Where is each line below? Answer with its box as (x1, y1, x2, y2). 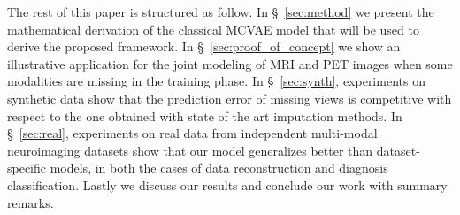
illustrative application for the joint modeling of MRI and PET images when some (7, 54, 453, 73)
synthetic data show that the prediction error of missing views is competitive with (7, 88, 452, 107)
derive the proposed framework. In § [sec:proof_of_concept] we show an (7, 37, 401, 56)
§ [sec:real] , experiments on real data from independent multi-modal (7, 124, 378, 142)
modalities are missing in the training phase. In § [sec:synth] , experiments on (7, 72, 425, 90)
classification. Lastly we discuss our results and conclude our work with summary (7, 175, 448, 194)
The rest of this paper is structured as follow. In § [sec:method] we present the (7, 3, 434, 20)
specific (7, 158, 47, 177)
